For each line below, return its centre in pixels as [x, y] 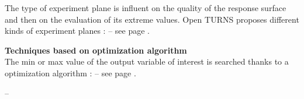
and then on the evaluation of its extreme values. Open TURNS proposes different [152, 19]
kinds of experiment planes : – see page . [77, 31]
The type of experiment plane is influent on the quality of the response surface [146, 8]
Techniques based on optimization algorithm [96, 50]
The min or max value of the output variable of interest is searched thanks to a [147, 61]
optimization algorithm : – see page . [70, 73]
